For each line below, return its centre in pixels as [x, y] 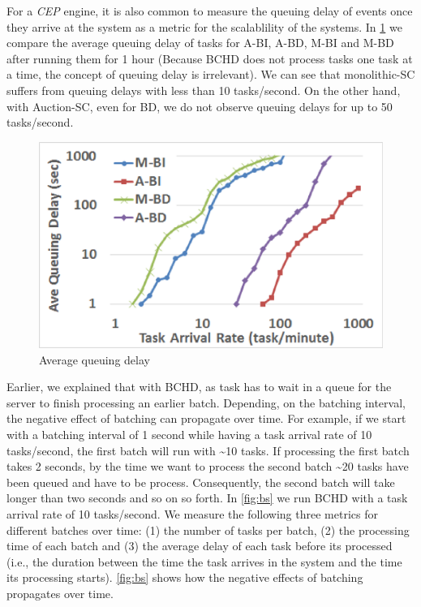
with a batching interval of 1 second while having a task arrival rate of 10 [189, 434]
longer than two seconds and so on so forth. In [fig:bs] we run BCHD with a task [207, 498]
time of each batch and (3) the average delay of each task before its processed [200, 546]
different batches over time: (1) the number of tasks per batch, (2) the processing [208, 530]
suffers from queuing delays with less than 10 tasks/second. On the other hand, [204, 90]
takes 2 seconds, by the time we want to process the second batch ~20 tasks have [208, 466]
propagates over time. [60, 593]
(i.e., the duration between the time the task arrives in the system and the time [204, 561]
